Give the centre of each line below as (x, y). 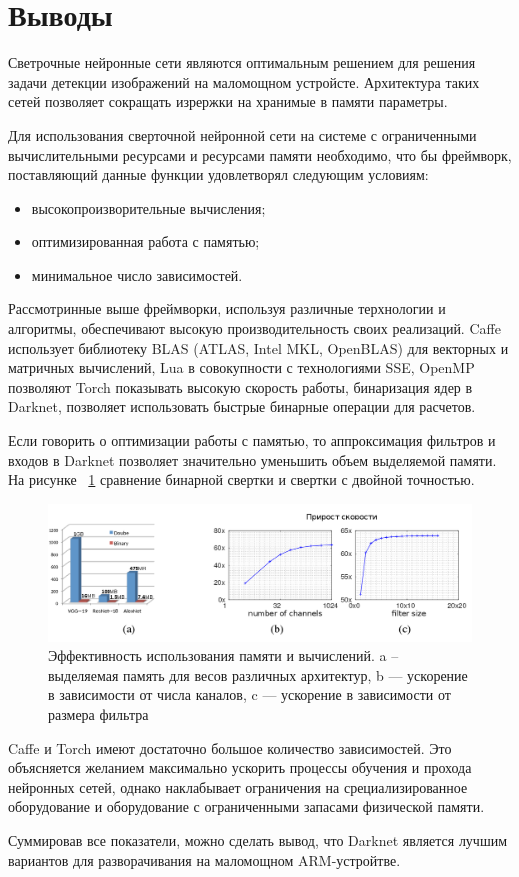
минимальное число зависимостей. (137, 274)
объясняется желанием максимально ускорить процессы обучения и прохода (240, 767)
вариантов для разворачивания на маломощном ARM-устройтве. (204, 859)
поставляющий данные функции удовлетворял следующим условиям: (218, 174)
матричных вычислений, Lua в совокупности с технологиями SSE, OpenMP (241, 367)
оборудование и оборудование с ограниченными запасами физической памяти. (246, 806)
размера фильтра (98, 714)
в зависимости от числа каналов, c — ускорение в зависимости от (249, 694)
